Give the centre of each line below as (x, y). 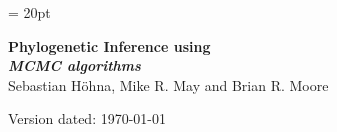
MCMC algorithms (74, 65)
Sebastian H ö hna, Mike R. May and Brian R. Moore (168, 84)
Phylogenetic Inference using (109, 45)
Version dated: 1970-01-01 (87, 118)
